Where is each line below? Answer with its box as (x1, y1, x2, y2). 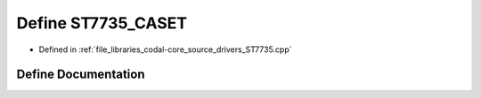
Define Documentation (16, 67, 145, 82)
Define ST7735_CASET (16, 13, 188, 33)
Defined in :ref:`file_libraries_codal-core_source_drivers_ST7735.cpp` (38, 44, 293, 55)
